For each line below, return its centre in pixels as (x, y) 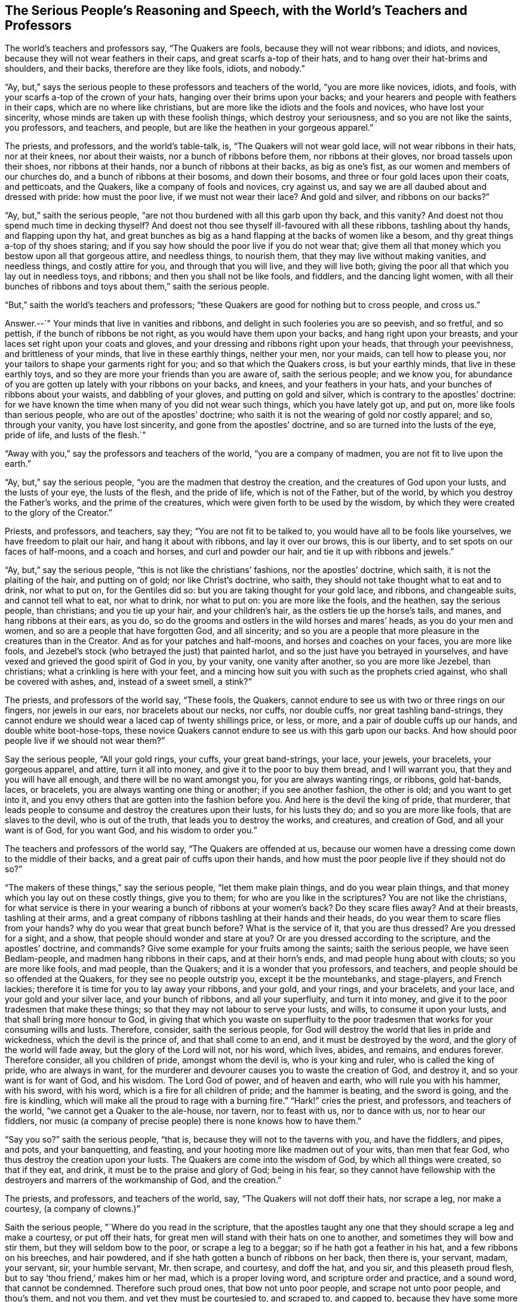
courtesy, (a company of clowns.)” (73, 1209)
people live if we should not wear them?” (85, 741)
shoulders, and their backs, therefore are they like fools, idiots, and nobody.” (155, 69)
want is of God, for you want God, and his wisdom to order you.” (131, 830)
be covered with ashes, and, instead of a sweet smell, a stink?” (128, 682)
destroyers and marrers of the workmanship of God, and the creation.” (143, 1180)
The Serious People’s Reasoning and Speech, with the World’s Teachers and (236, 10)
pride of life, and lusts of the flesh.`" (76, 435)
